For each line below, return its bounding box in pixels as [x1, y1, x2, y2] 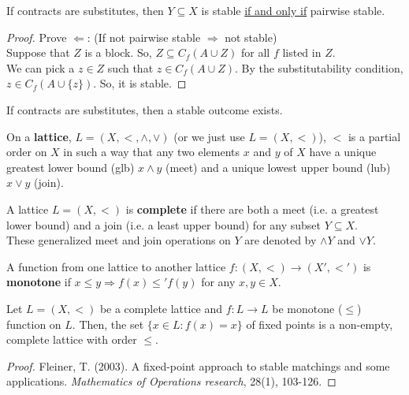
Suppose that [6, 44, 70, 61]
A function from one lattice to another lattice [6, 258, 226, 274]
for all [240, 44, 270, 61]
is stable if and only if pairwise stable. [201, 2, 385, 18]
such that [107, 59, 154, 76]
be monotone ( [272, 300, 343, 316]
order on [6, 143, 47, 160]
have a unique [309, 143, 377, 160]
